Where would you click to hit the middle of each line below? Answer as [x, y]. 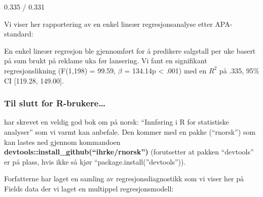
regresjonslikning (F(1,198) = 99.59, [60, 70]
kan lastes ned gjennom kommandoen [62, 142]
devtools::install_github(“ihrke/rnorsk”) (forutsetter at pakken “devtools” [129, 152]
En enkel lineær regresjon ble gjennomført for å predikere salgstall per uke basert [130, 50]
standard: [19, 34]
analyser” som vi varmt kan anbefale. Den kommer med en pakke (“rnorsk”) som [130, 131]
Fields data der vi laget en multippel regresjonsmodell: [89, 188]
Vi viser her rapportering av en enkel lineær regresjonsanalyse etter [108, 24]
